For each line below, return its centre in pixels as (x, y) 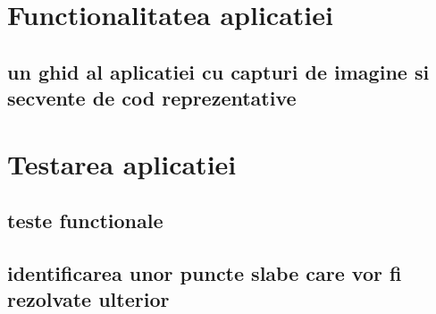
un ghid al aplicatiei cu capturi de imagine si (218, 71)
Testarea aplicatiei (122, 163)
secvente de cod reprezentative (152, 98)
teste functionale (85, 221)
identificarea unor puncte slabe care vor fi (205, 273)
